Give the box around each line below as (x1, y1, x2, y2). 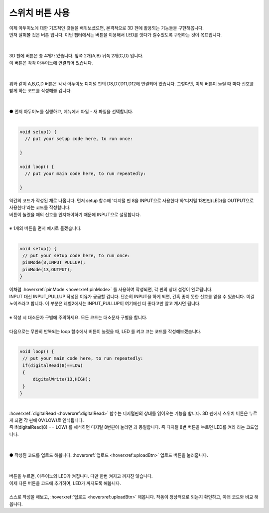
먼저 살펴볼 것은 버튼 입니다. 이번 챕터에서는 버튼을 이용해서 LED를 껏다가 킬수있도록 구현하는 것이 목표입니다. (9, 31, 222, 37)
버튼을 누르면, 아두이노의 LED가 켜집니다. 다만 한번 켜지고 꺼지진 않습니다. (9, 473, 153, 479)
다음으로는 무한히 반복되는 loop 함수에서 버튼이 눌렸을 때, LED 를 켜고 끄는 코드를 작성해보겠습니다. (9, 328, 202, 334)
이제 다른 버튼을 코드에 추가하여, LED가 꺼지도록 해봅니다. (9, 480, 122, 486)
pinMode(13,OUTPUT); (22, 267, 73, 272)
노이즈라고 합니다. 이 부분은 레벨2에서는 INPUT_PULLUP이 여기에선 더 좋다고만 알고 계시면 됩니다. (9, 300, 201, 306)
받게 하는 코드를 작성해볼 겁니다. (9, 88, 72, 94)
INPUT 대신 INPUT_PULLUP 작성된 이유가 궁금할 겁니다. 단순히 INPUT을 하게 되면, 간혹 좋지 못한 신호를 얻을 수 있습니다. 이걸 (9, 293, 255, 299)
